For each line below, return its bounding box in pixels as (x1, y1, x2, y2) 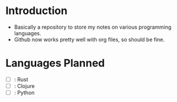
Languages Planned (5, 57, 105, 70)
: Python (14, 89, 35, 96)
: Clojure (14, 82, 35, 89)
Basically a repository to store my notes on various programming (14, 23, 172, 30)
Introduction (5, 4, 68, 18)
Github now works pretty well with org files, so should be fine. (14, 36, 165, 43)
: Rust (14, 76, 29, 83)
